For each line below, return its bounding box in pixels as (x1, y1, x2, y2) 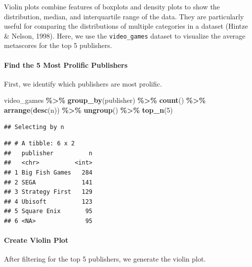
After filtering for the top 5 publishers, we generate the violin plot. (4, 254, 206, 264)
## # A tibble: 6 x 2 (4, 140, 75, 147)
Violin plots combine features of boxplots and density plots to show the (4, 1, 220, 11)
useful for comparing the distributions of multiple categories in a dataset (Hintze (4, 21, 248, 31)
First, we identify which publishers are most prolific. (4, 78, 162, 89)
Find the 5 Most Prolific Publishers (4, 59, 128, 70)
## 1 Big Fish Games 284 (4, 169, 92, 176)
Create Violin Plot (4, 235, 69, 245)
